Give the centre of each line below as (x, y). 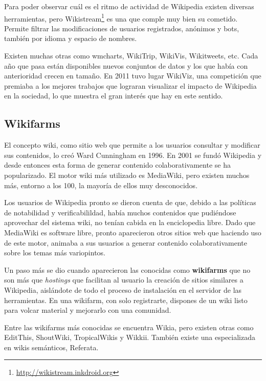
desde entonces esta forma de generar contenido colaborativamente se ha (117, 165)
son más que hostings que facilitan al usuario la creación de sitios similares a (124, 280)
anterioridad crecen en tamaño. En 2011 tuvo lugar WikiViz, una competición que (133, 76)
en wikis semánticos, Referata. (51, 347)
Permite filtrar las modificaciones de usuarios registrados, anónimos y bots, (122, 28)
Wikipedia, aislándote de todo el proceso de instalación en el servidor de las (123, 289)
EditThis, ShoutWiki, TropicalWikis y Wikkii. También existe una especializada (130, 337)
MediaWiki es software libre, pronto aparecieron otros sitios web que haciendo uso (133, 232)
